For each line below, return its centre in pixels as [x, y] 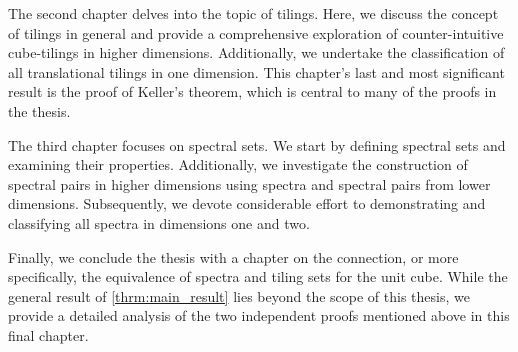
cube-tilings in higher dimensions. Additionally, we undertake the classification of [256, 52]
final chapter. [48, 334]
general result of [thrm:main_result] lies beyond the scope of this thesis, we [239, 295]
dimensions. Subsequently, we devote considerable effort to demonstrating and [247, 203]
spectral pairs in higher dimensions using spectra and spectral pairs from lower [249, 183]
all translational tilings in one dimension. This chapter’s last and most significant [256, 71]
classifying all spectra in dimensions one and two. [159, 222]
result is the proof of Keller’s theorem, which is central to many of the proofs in [252, 91]
